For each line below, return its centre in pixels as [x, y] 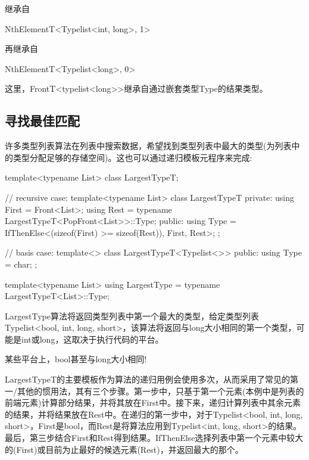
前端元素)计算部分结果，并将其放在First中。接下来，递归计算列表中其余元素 [153, 402]
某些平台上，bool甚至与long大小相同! [76, 359]
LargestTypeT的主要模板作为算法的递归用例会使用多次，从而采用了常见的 [148, 379]
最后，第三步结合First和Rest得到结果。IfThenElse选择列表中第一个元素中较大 [154, 438]
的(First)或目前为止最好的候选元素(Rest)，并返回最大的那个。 [124, 449]
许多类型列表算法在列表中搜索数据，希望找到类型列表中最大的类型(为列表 [148, 146]
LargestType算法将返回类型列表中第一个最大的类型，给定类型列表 [132, 316]
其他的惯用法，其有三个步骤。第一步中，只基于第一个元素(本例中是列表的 [160, 391]
